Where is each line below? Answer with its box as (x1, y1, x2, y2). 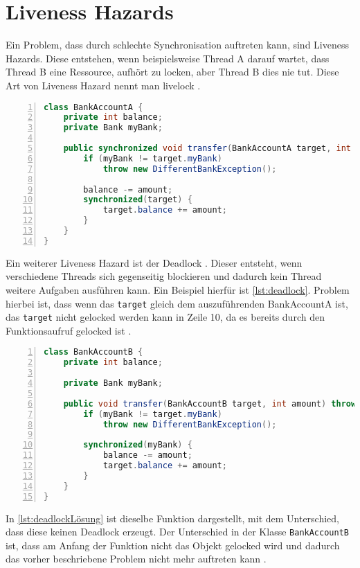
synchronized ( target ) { (83, 195, 192, 205)
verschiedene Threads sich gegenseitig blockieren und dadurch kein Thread (6, 269, 322, 283)
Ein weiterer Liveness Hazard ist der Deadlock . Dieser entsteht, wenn (6, 255, 303, 269)
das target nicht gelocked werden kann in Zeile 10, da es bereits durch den (6, 310, 325, 324)
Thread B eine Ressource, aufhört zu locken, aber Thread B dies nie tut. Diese (6, 64, 339, 79)
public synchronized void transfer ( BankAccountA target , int (63, 143, 351, 153)
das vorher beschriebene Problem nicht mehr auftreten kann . (6, 551, 267, 566)
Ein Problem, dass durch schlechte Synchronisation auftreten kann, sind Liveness (6, 37, 349, 52)
